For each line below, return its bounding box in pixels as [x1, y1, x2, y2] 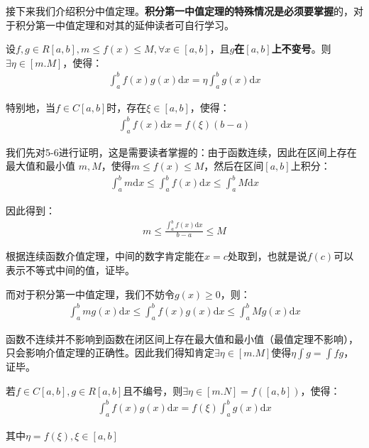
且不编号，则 [123, 383, 183, 398]
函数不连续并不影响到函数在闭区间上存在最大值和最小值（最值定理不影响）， [6, 331, 358, 346]
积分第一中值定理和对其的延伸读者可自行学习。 [15, 17, 234, 32]
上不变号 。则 [271, 41, 331, 56]
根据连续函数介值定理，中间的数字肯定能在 [6, 248, 204, 263]
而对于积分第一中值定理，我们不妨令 [6, 286, 175, 301]
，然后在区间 [204, 158, 264, 173]
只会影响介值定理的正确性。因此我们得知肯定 [6, 345, 214, 360]
